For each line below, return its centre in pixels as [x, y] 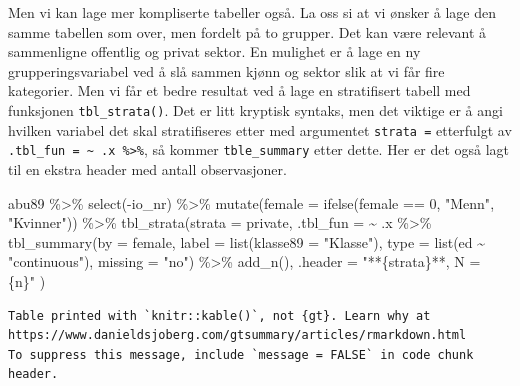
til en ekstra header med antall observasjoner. [147, 168]
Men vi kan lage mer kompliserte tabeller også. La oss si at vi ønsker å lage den [252, 12]
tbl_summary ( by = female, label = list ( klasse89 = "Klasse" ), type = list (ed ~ [247, 241]
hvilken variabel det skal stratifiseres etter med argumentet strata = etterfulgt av [260, 129]
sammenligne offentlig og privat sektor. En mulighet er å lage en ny [214, 51]
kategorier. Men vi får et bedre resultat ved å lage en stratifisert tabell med [239, 90]
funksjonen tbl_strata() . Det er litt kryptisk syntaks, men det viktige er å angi [255, 109]
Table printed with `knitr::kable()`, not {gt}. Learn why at [219, 315]
